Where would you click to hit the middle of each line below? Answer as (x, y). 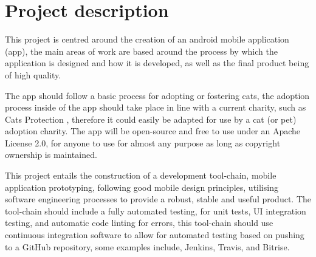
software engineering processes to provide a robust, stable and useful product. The (158, 199)
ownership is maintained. (51, 155)
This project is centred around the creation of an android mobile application (147, 39)
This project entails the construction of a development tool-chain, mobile (141, 175)
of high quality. (33, 74)
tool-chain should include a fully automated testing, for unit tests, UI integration (156, 211)
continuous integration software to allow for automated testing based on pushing (155, 235)
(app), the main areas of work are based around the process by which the (141, 51)
